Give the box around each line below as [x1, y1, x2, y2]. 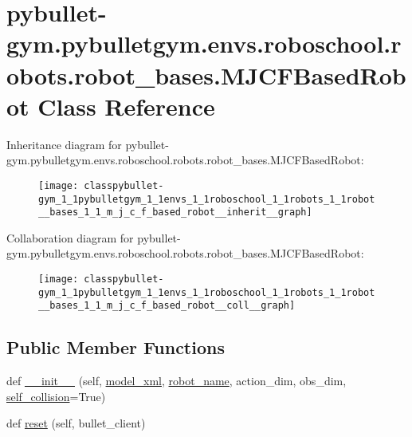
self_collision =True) [6, 388, 106, 404]
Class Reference [37, 89, 215, 122]
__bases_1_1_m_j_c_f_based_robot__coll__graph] [38, 300, 296, 312]
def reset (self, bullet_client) [6, 415, 146, 431]
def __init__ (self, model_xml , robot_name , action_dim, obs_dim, [6, 372, 347, 389]
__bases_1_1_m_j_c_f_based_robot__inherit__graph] [38, 207, 312, 218]
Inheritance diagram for [6, 136, 122, 152]
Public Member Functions [6, 335, 225, 360]
